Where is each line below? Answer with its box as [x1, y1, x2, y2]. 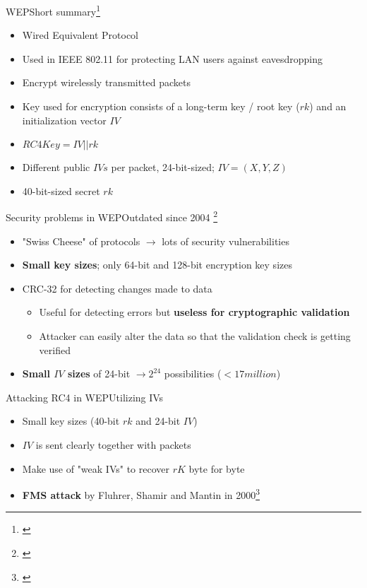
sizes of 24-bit [67, 366, 131, 381]
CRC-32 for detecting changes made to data [22, 281, 212, 295]
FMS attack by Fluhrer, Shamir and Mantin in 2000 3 [22, 486, 260, 502]
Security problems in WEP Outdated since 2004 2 [6, 208, 218, 225]
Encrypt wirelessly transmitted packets [22, 75, 191, 90]
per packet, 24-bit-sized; [111, 160, 215, 175]
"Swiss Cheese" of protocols [22, 233, 140, 248]
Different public [22, 160, 90, 175]
